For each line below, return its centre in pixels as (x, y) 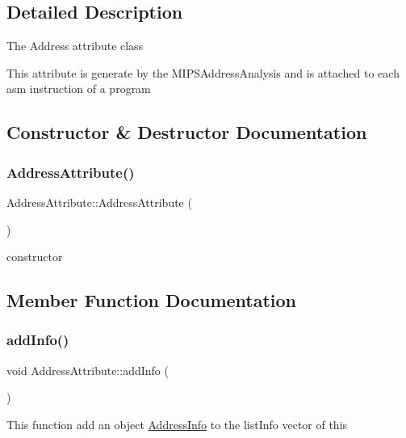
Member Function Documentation (152, 300)
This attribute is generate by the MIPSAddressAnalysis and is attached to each (203, 72)
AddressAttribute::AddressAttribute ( (99, 202)
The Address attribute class (75, 46)
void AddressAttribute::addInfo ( (88, 370)
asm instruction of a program (79, 88)
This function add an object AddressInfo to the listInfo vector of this (177, 424)
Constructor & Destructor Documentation (187, 132)
